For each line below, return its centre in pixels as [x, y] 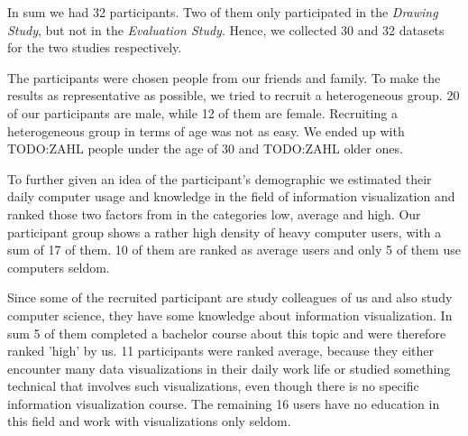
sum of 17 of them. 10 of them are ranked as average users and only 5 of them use [234, 250]
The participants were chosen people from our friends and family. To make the [224, 77]
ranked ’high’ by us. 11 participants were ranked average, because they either [220, 351]
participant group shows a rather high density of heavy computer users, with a [225, 232]
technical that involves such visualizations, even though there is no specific [213, 386]
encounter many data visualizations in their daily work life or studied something [229, 368]
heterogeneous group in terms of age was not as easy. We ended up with [206, 130]
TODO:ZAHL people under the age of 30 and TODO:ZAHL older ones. [205, 148]
